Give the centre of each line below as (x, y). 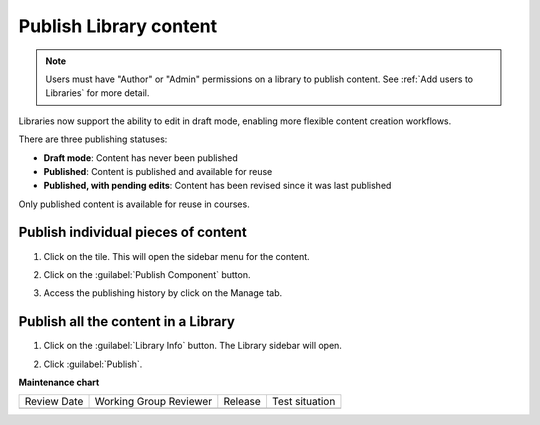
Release (242, 402)
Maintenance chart (59, 382)
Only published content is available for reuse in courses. (134, 204)
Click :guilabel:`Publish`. (93, 364)
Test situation (303, 402)
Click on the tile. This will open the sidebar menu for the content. (176, 256)
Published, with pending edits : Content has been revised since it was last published (217, 186)
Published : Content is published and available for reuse (158, 171)
